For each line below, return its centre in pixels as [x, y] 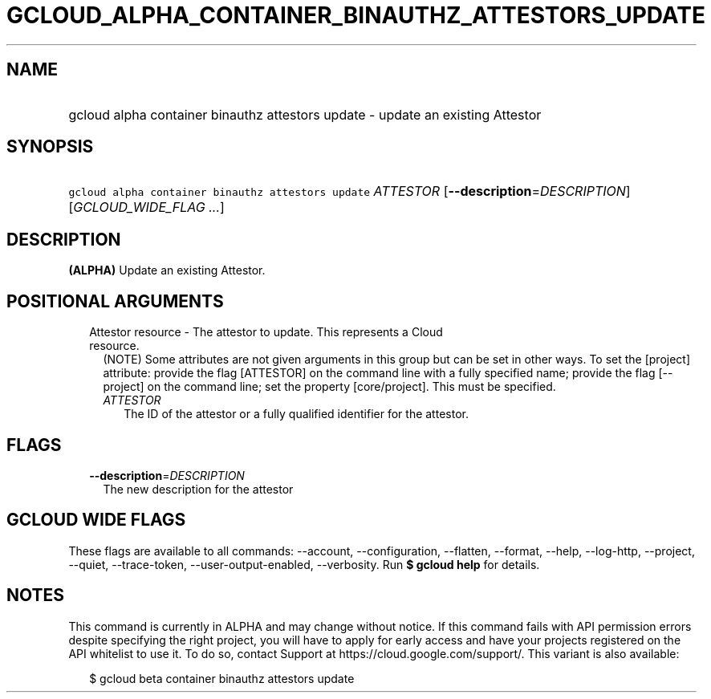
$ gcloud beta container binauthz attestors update [222, 678]
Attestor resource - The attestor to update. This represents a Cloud [266, 332]
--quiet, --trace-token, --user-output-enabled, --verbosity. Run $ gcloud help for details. [304, 564]
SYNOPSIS [50, 147]
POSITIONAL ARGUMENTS [115, 301]
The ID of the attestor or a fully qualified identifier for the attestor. [296, 414]
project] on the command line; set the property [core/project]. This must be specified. [329, 387]
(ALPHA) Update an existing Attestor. [167, 270]
